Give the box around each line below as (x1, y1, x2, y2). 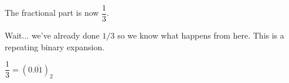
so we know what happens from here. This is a (117, 29, 284, 41)
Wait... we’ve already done (5, 29, 100, 41)
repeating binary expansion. (5, 40, 105, 53)
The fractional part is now (5, 6, 99, 19)
